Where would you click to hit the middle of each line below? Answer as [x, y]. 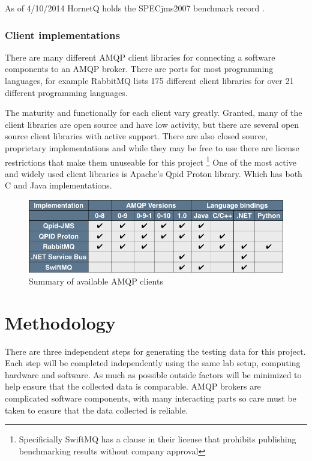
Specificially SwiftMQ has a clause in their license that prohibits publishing [157, 439]
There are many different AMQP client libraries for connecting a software [140, 57]
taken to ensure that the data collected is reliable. [97, 410]
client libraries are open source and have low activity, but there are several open [152, 124]
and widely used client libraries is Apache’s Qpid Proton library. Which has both [154, 173]
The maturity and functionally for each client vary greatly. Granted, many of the [154, 113]
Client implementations [62, 35]
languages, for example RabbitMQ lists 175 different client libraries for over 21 [149, 80]
